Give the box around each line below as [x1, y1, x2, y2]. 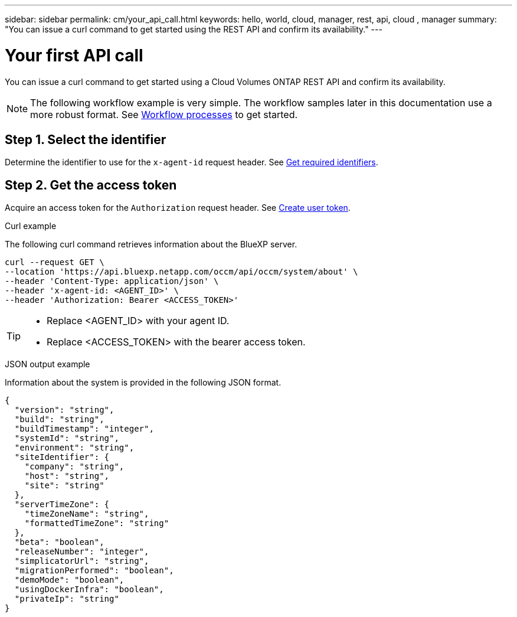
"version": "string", [14, 405, 114, 415]
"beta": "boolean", [14, 537, 104, 547]
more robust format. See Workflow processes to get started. [30, 108, 298, 120]
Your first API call [5, 45, 143, 66]
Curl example [5, 221, 57, 231]
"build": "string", [14, 414, 104, 425]
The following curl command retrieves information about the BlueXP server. [5, 239, 297, 250]
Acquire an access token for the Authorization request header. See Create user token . [5, 203, 351, 213]
